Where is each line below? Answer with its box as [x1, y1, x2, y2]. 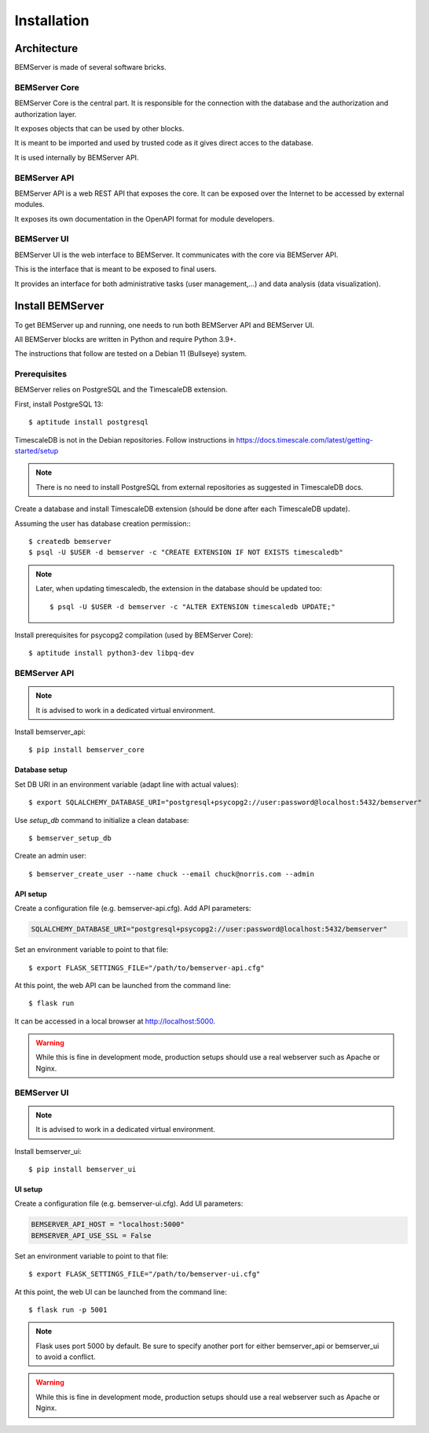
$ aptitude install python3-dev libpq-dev [28, 649, 195, 658]
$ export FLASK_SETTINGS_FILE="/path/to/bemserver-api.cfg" [28, 963, 265, 972]
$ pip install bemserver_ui [28, 1164, 137, 1174]
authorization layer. [14, 109, 77, 119]
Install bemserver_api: [14, 727, 86, 737]
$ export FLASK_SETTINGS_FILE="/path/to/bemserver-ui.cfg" [28, 1269, 261, 1279]
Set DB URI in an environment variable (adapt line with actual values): [14, 779, 239, 789]
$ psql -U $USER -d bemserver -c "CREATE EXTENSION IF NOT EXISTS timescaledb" [28, 548, 343, 557]
